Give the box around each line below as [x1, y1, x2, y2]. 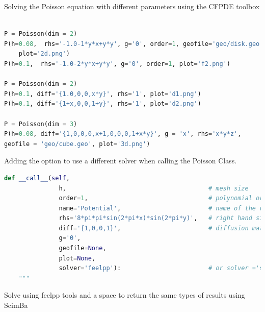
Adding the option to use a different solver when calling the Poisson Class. [4, 155, 237, 166]
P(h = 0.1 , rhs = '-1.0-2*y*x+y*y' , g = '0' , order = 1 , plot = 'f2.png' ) [4, 60, 230, 67]
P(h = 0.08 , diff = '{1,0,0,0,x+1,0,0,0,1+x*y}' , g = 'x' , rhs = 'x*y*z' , [4, 130, 242, 138]
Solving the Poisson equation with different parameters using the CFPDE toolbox [4, 1, 260, 11]
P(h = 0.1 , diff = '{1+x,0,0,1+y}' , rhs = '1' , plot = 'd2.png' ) [4, 100, 201, 108]
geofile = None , [59, 245, 107, 252]
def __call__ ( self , [4, 174, 70, 182]
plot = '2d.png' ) [18, 50, 70, 58]
